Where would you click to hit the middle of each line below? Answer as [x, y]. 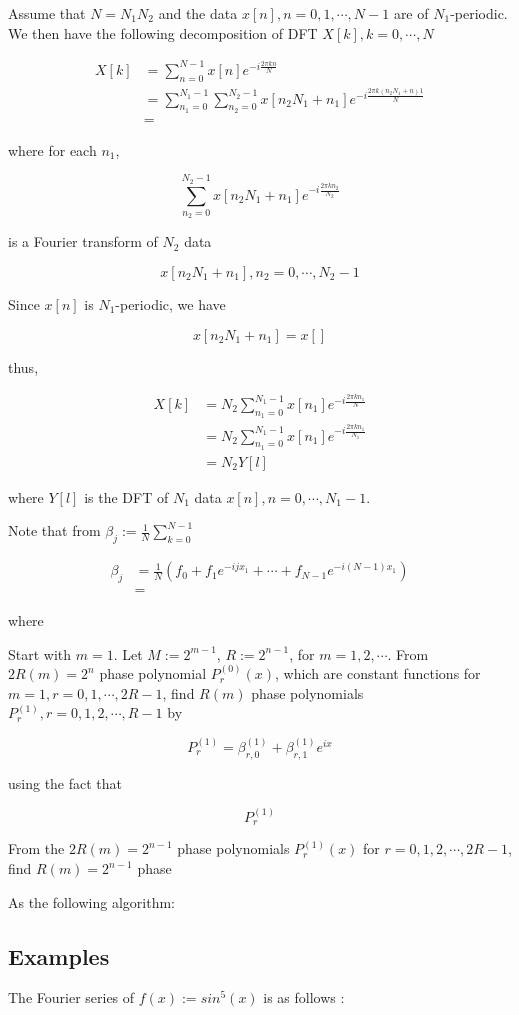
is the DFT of [126, 496]
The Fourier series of [71, 997]
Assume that [47, 13]
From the [36, 848]
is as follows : [304, 997]
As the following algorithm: [91, 901]
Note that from [54, 530]
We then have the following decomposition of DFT [163, 32]
